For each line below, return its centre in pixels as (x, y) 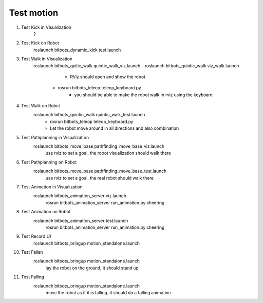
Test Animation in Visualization (52, 187)
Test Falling (33, 277)
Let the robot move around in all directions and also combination (114, 128)
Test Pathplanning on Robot (49, 162)
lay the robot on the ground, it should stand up (92, 268)
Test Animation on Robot (46, 212)
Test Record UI (36, 236)
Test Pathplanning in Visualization (55, 137)
